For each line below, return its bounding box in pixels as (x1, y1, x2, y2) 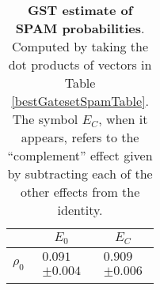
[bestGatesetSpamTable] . (11, 92, 149, 110)
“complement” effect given (7, 146, 153, 164)
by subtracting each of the (7, 164, 153, 183)
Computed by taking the (12, 37, 149, 55)
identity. (57, 201, 103, 219)
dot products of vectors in (8, 55, 152, 73)
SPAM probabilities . (15, 19, 145, 37)
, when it (98, 110, 148, 128)
